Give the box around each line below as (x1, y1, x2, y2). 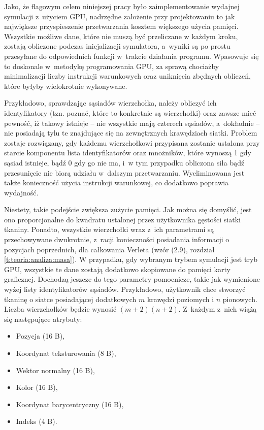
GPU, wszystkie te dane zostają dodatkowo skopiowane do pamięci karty (4, 263, 230, 274)
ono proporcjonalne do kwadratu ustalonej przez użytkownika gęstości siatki (4, 214, 241, 224)
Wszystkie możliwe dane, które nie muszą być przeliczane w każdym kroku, (4, 30, 238, 41)
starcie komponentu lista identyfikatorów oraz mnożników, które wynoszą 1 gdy (4, 147, 251, 158)
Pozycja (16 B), (16, 330, 65, 341)
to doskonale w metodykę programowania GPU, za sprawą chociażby (4, 60, 219, 71)
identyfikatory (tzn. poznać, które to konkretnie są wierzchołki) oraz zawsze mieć (4, 107, 256, 118)
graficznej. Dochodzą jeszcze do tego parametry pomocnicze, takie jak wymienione (4, 274, 260, 284)
